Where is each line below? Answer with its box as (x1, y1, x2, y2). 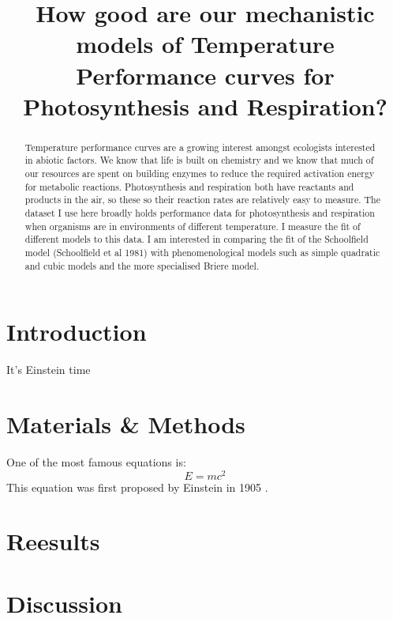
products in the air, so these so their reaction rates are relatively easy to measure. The (24, 193, 381, 206)
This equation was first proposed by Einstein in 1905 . (6, 478, 268, 495)
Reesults (6, 525, 100, 557)
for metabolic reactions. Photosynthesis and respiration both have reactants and (24, 179, 354, 193)
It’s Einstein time (6, 361, 91, 378)
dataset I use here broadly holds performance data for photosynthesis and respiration (24, 206, 375, 220)
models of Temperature (76, 28, 335, 60)
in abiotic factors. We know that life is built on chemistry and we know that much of (24, 153, 374, 167)
